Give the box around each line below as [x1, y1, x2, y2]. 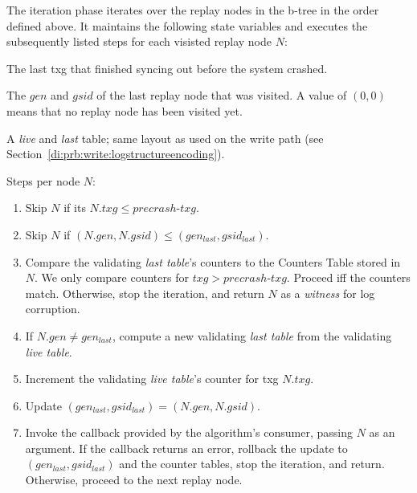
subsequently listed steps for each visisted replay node [6, 33, 272, 50]
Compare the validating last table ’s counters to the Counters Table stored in [25, 253, 401, 270]
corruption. [25, 300, 80, 317]
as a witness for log [280, 284, 375, 301]
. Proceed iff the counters [286, 269, 411, 286]
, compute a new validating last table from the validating [112, 327, 392, 344]
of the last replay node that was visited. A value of [96, 87, 347, 104]
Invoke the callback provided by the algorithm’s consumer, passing [25, 424, 353, 441]
